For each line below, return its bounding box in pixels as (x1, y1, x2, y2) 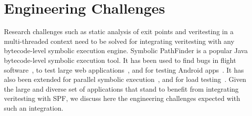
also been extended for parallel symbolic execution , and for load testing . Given (4, 74, 247, 84)
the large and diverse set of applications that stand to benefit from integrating (4, 83, 239, 94)
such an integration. (4, 102, 64, 113)
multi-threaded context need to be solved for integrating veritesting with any (4, 36, 234, 46)
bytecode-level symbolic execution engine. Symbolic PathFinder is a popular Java (4, 45, 248, 56)
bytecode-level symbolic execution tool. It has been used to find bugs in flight (4, 55, 236, 65)
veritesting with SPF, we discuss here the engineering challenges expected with (4, 93, 240, 103)
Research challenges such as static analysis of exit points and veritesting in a (4, 26, 234, 37)
